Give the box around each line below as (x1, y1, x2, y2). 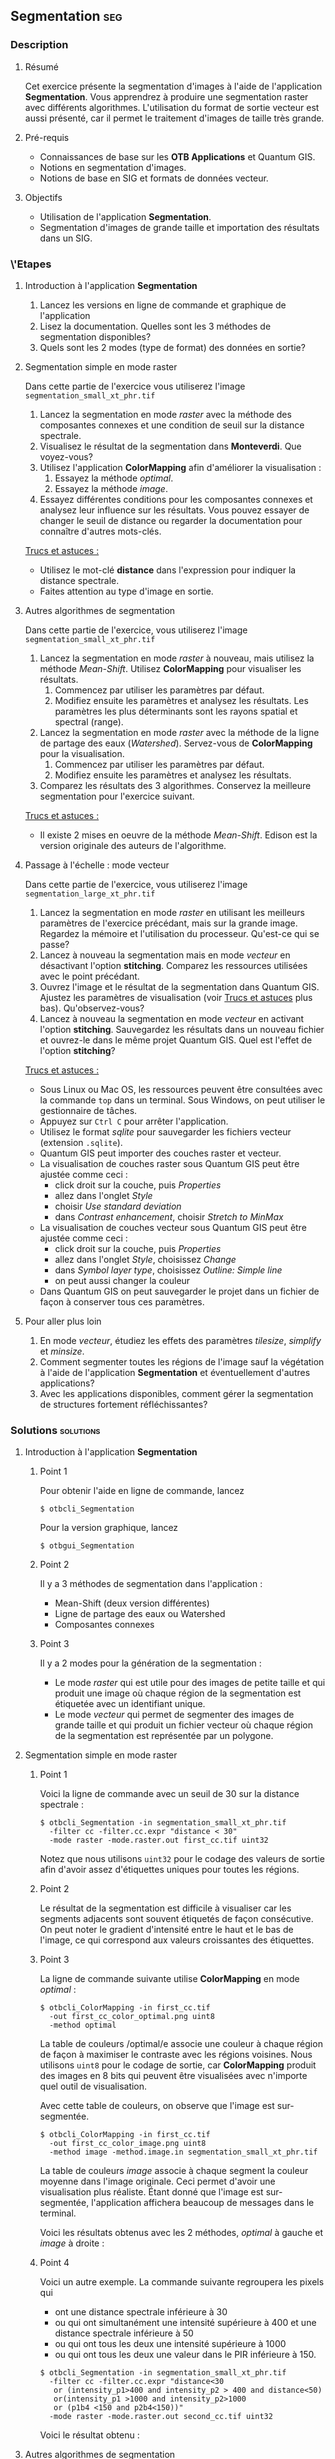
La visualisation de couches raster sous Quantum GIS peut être (39, 1157, 300, 1169)
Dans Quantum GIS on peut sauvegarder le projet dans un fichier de (39, 1285, 320, 1297)
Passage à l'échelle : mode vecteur (24, 859, 170, 871)
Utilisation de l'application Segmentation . (39, 210, 212, 223)
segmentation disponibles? (39, 330, 152, 343)
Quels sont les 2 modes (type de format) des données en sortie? (39, 341, 306, 353)
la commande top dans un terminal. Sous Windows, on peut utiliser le (39, 1094, 326, 1106)
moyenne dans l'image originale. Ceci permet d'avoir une (39, 2175, 276, 2188)
